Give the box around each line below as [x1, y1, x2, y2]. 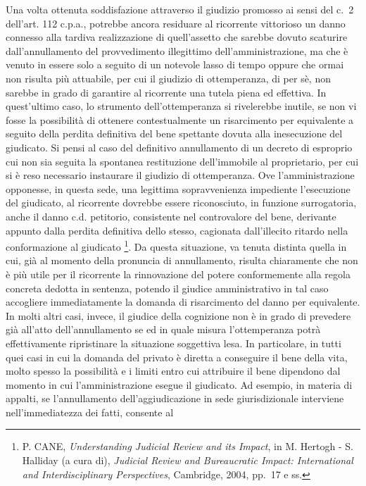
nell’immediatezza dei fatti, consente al [6, 404, 174, 419]
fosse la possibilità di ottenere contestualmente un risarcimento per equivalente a [6, 112, 354, 127]
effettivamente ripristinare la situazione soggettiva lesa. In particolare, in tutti [6, 335, 341, 350]
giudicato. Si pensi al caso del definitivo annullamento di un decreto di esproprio [6, 139, 353, 154]
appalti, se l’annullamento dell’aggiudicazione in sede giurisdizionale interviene [6, 391, 344, 406]
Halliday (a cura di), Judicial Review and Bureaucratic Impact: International [22, 453, 353, 468]
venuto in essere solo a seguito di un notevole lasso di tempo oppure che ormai [6, 57, 344, 72]
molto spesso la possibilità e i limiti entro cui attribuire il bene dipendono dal [6, 363, 341, 378]
